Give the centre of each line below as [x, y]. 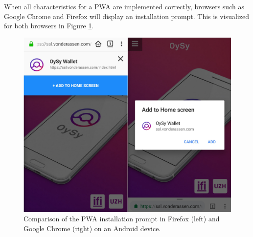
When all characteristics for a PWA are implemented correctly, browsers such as [124, 6]
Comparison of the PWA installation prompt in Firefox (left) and [122, 219]
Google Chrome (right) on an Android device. [92, 228]
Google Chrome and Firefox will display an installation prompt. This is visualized [126, 16]
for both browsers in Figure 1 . [49, 26]
